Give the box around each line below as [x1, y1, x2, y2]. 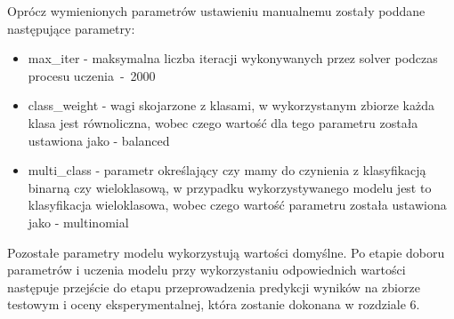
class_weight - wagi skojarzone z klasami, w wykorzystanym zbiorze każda [28, 96, 434, 115]
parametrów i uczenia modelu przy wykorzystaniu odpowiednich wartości [7, 260, 406, 279]
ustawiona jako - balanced [28, 131, 170, 149]
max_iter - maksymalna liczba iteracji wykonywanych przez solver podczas [28, 49, 438, 68]
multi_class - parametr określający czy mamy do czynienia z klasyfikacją [28, 161, 426, 179]
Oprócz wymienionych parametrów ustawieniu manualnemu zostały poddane [7, 2, 426, 20]
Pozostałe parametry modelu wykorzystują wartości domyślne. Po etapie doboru [7, 243, 445, 261]
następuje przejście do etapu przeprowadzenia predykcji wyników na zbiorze [7, 277, 420, 296]
